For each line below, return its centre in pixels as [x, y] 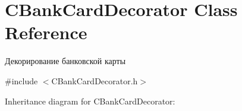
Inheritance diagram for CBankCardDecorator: [90, 101]
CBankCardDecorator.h [95, 80]
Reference [46, 32]
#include [21, 80]
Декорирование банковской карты [65, 61]
